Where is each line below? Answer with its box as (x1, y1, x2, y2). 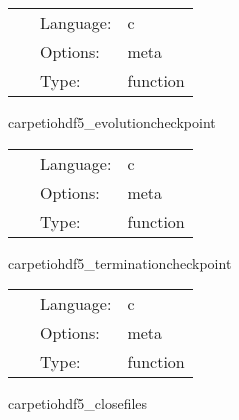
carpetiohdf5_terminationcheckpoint (8, 252, 232, 273)
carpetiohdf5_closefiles (8, 393, 148, 414)
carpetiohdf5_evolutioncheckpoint (8, 112, 216, 132)
